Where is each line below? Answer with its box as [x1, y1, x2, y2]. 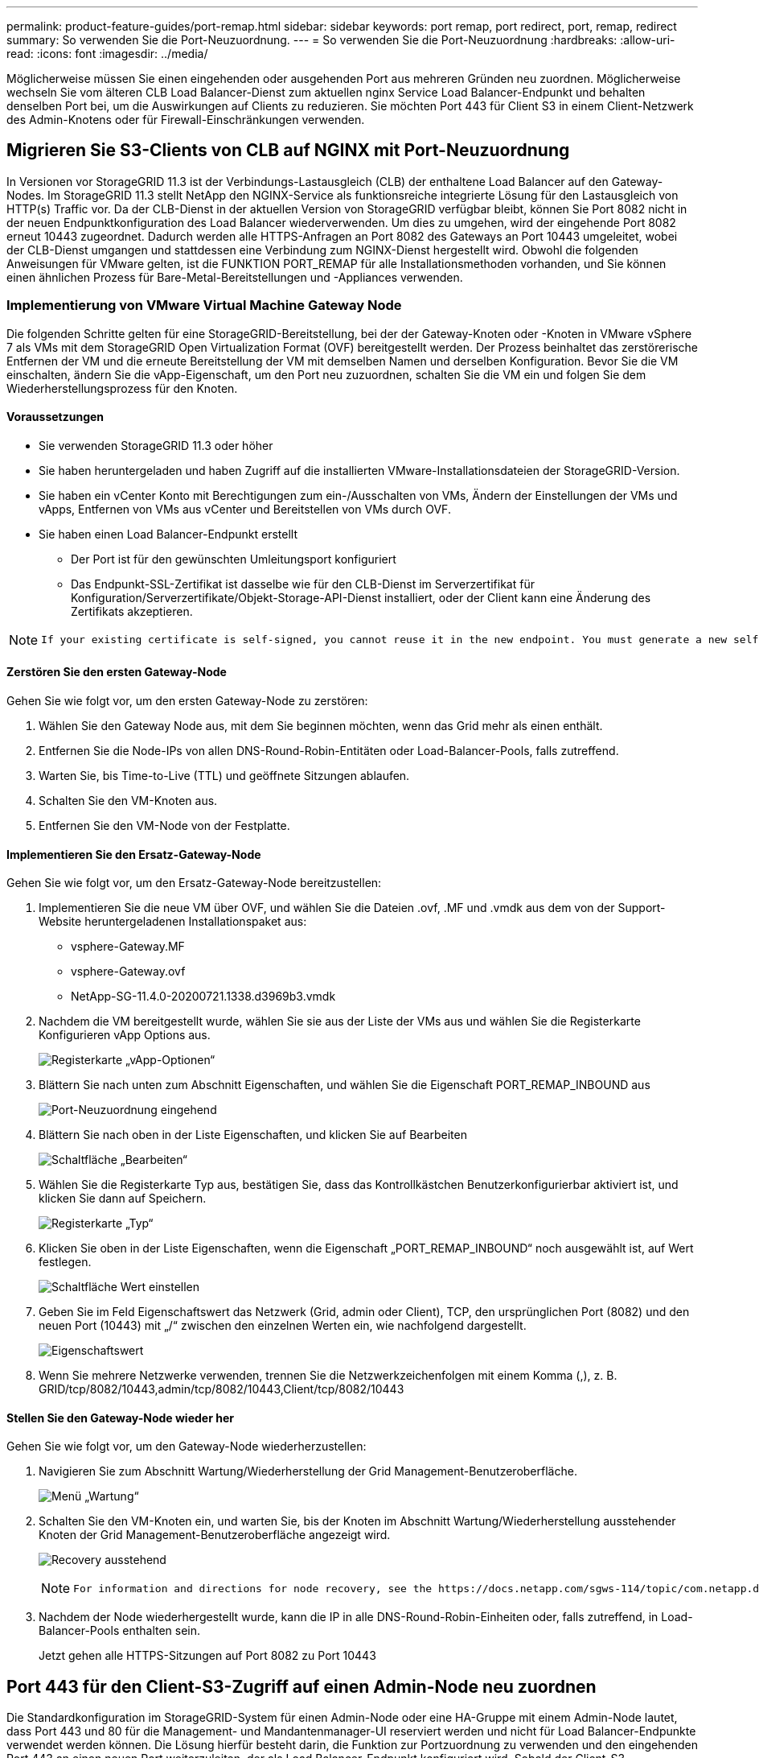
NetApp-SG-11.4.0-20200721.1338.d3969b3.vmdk [71, 989, 336, 1004]
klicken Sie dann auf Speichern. [39, 1191, 207, 1206]
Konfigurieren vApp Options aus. [39, 1028, 211, 1042]
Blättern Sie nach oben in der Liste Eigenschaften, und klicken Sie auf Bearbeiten [39, 1128, 467, 1142]
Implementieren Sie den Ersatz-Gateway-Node [6, 847, 261, 861]
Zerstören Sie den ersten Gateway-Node [6, 665, 227, 679]
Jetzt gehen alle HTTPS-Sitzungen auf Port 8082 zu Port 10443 [39, 1649, 376, 1663]
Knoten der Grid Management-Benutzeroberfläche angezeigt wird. [39, 1528, 391, 1542]
